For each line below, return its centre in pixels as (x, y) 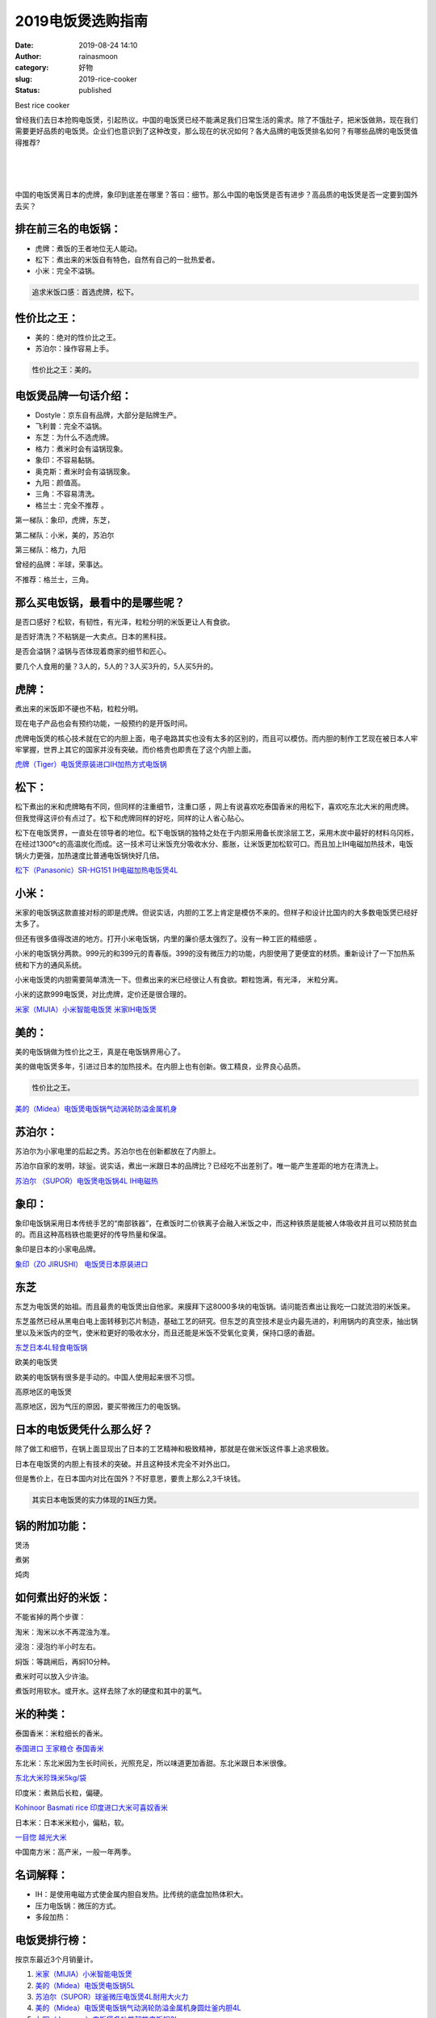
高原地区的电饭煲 (43, 1392)
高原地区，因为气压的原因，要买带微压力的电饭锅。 (100, 1407)
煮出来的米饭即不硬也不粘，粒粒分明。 (79, 708)
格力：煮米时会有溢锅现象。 (81, 449)
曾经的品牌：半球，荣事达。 (61, 564)
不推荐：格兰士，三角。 (54, 579)
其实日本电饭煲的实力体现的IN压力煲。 (96, 1500)
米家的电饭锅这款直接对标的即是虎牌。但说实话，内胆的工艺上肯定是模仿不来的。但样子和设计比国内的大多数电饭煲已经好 (216, 913)
